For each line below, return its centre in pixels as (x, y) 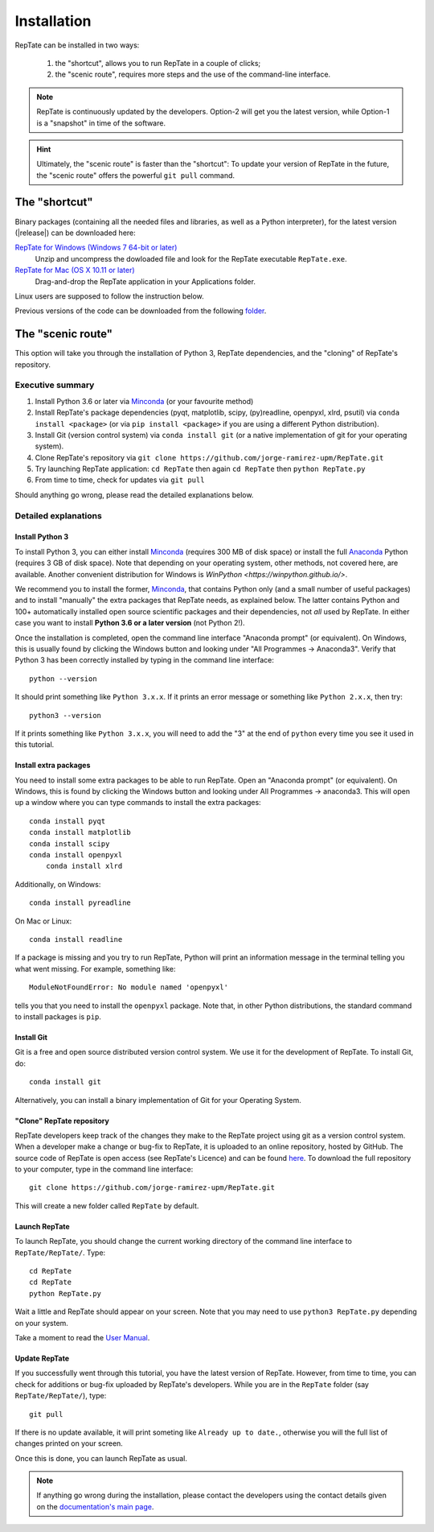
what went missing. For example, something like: (95, 968)
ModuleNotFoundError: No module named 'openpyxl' (129, 987)
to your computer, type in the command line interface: (104, 1169)
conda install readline (76, 939)
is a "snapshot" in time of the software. (101, 123)
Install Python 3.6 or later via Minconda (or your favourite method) (144, 401)
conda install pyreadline (80, 903)
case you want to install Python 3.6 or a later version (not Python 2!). (130, 623)
